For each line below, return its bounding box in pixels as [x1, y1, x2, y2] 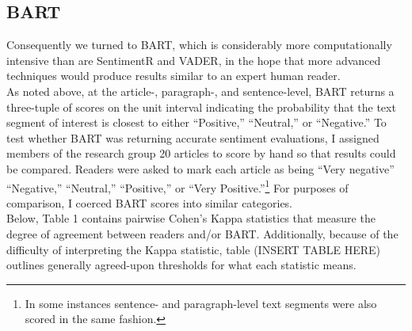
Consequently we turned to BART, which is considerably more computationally [6, 36, 392, 53]
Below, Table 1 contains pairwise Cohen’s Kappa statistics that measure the [6, 210, 376, 226]
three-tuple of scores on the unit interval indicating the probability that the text [6, 98, 396, 115]
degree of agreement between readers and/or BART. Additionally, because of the [6, 225, 399, 242]
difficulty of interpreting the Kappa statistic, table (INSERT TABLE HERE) [6, 241, 380, 257]
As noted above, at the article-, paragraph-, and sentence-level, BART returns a [6, 82, 395, 99]
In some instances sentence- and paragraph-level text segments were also [25, 295, 377, 311]
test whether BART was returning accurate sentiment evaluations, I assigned [6, 129, 380, 146]
